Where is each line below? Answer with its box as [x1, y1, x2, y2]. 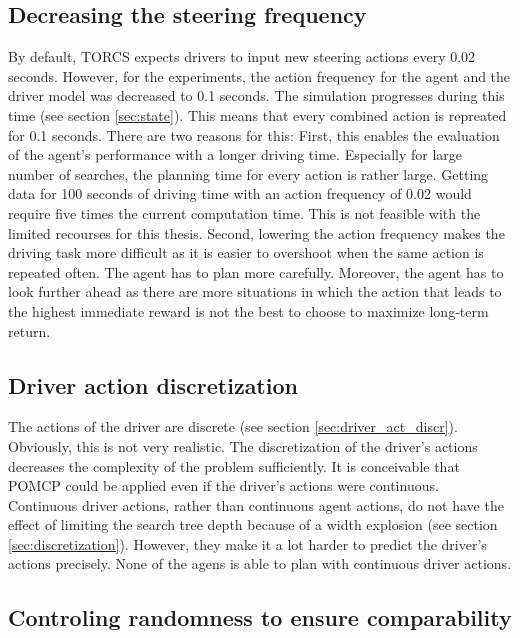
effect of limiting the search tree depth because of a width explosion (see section [8, 514, 498, 535]
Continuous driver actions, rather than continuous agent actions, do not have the [8, 494, 504, 515]
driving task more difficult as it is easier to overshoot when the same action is [8, 242, 484, 263]
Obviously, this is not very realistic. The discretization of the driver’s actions [8, 435, 478, 456]
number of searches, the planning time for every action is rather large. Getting [8, 163, 489, 184]
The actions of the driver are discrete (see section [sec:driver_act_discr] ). [8, 416, 458, 437]
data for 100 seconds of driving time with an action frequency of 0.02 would [8, 183, 472, 204]
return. [8, 320, 51, 341]
